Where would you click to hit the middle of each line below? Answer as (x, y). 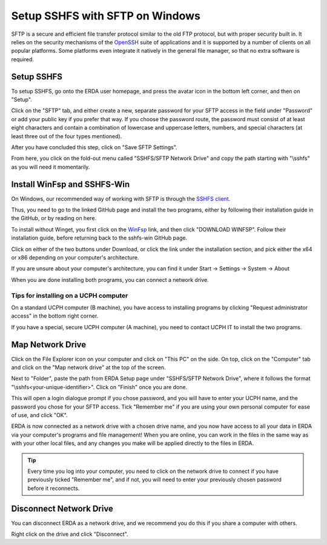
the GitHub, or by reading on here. (54, 218)
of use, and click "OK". (39, 415)
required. (23, 59)
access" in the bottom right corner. (55, 316)
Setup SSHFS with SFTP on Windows (106, 16)
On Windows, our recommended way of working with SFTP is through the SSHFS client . (121, 199)
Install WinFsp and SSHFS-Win (71, 184)
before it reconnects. (54, 488)
